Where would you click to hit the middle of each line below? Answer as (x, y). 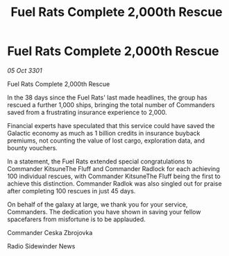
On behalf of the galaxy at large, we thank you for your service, (97, 204)
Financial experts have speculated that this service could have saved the (111, 125)
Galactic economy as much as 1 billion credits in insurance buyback (104, 133)
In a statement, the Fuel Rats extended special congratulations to (100, 161)
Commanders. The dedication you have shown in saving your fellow (104, 211)
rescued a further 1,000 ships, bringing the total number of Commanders (111, 104)
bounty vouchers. (32, 147)
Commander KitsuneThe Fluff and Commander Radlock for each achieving (113, 168)
